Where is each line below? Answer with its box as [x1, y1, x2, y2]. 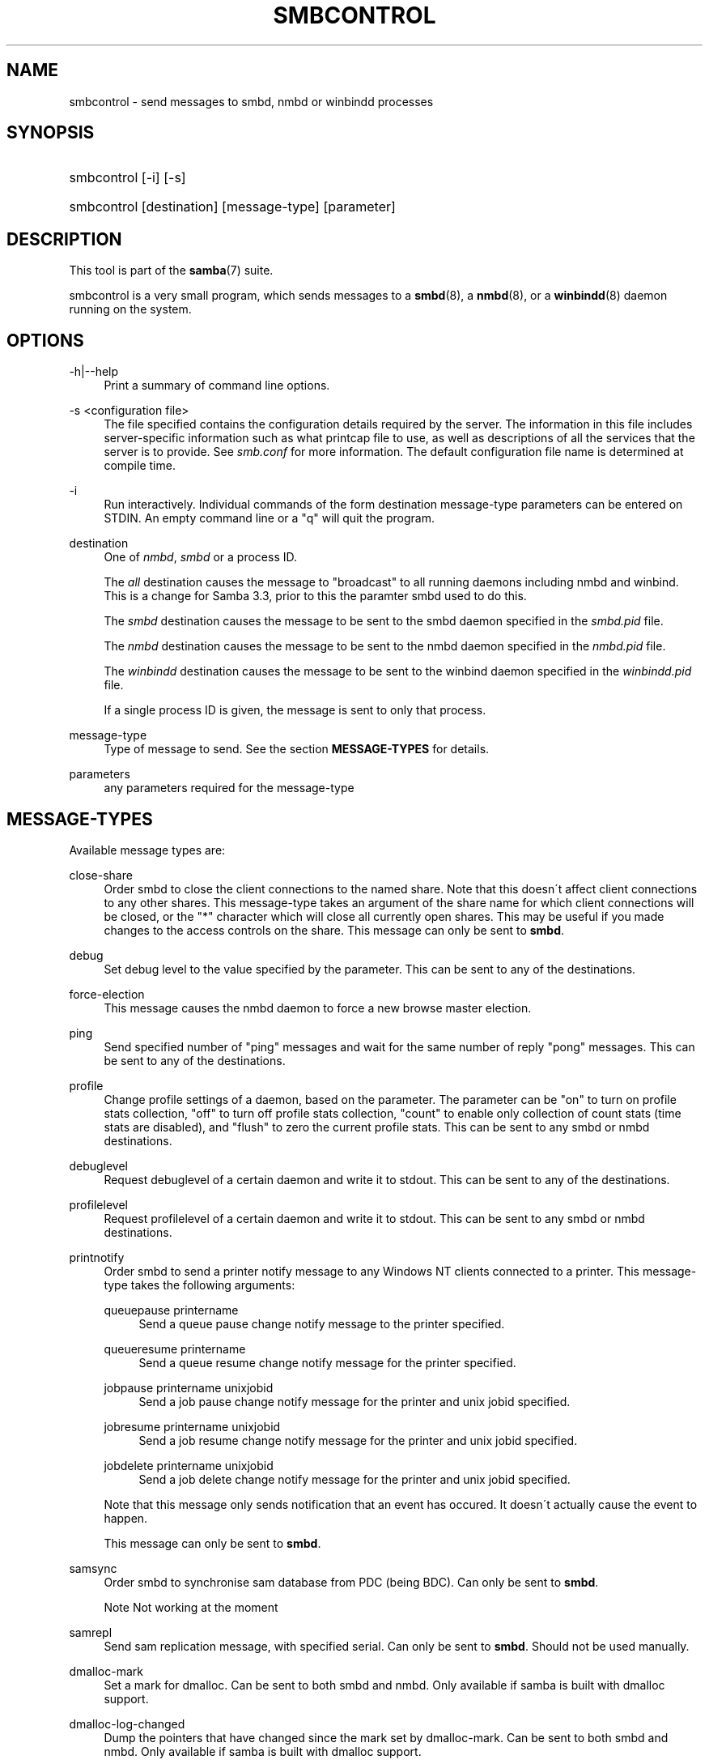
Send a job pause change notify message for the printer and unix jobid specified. [138, 1394, 571, 1408]
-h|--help [69, 364, 119, 379]
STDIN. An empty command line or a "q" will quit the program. [104, 511, 435, 526]
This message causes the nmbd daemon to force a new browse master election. [104, 1000, 532, 1015]
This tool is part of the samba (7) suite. [69, 263, 274, 278]
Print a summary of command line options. [104, 378, 330, 393]
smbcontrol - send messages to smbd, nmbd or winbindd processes [69, 94, 434, 109]
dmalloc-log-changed [69, 1716, 185, 1731]
